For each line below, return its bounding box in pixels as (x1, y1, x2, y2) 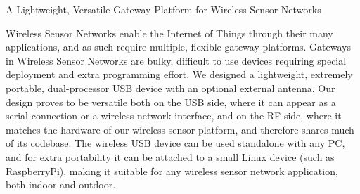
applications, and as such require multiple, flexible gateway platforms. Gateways (6, 39, 351, 54)
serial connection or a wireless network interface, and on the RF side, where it (6, 108, 342, 123)
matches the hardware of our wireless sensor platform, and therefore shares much (6, 122, 354, 136)
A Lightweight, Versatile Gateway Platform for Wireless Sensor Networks (6, 2, 321, 16)
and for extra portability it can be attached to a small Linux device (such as (6, 149, 335, 164)
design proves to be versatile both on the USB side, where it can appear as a (6, 94, 336, 109)
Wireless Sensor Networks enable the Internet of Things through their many (6, 25, 333, 40)
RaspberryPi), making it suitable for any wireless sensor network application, (6, 163, 338, 178)
